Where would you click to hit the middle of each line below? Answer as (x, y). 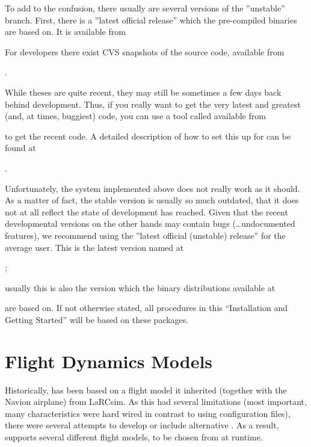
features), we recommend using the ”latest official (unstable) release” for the (145, 235)
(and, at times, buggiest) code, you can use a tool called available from (135, 116)
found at (20, 148)
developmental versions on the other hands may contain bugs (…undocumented (150, 223)
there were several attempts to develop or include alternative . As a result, (142, 425)
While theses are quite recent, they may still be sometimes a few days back (143, 92)
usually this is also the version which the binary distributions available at (140, 287)
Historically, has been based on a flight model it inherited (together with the (146, 390)
